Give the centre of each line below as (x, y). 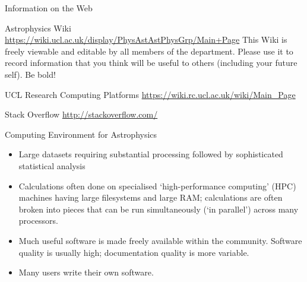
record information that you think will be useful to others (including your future (151, 63)
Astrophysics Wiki (38, 28)
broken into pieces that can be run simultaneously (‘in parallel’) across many (159, 209)
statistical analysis (52, 165)
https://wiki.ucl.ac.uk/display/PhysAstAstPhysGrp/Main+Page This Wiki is (146, 39)
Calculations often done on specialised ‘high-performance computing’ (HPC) (157, 186)
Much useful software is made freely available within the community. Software (160, 240)
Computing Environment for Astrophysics (81, 134)
